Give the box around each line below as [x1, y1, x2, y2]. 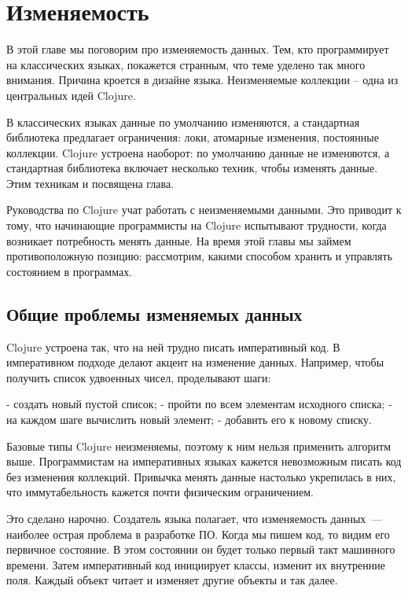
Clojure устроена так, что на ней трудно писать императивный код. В [6, 338, 340, 355]
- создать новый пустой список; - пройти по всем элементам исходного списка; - [6, 396, 392, 412]
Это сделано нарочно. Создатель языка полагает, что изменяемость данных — [6, 510, 383, 526]
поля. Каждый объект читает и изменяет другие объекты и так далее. [6, 572, 338, 588]
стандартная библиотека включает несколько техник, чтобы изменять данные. [6, 160, 378, 176]
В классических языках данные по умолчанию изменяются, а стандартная [6, 113, 360, 130]
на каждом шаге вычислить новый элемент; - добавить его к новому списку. [6, 411, 372, 428]
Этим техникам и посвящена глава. [6, 175, 175, 191]
